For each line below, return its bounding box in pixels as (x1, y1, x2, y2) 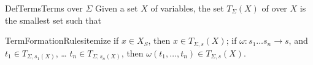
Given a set (95, 2, 138, 14)
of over (261, 2, 287, 14)
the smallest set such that (5, 13, 101, 26)
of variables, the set (150, 2, 224, 14)
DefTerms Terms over (5, 2, 83, 14)
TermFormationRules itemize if (5, 34, 119, 47)
